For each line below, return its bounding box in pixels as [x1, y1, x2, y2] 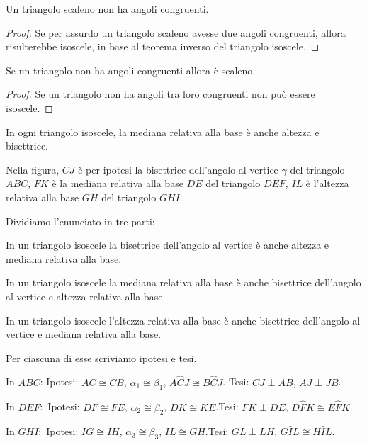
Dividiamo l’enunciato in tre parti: [6, 213, 155, 228]
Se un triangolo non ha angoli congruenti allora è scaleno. [6, 62, 256, 77]
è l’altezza [305, 176, 349, 191]
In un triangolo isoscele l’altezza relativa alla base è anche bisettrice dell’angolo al [6, 312, 361, 327]
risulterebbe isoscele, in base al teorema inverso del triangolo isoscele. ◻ [6, 39, 320, 54]
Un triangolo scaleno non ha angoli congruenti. [6, 1, 209, 16]
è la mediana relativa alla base [52, 176, 183, 191]
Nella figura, [6, 162, 60, 176]
